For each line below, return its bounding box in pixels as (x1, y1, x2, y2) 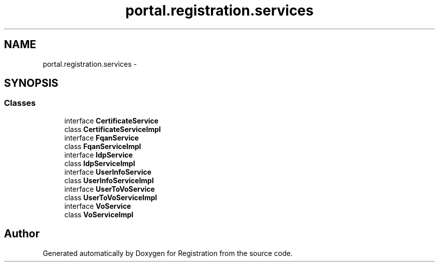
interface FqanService (64, 133, 139, 142)
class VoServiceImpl (64, 210, 134, 219)
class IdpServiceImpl (64, 159, 135, 168)
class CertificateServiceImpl (64, 124, 161, 134)
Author (4, 227, 40, 240)
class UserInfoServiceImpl (64, 176, 154, 185)
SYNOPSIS (4, 77, 59, 90)
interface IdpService (64, 150, 133, 159)
